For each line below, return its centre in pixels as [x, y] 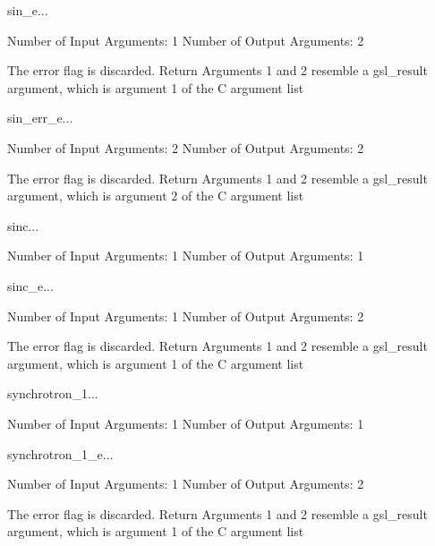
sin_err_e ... [40, 118]
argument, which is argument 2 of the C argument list [156, 196]
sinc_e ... [30, 285]
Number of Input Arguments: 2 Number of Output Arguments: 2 [186, 147]
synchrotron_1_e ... [60, 453]
